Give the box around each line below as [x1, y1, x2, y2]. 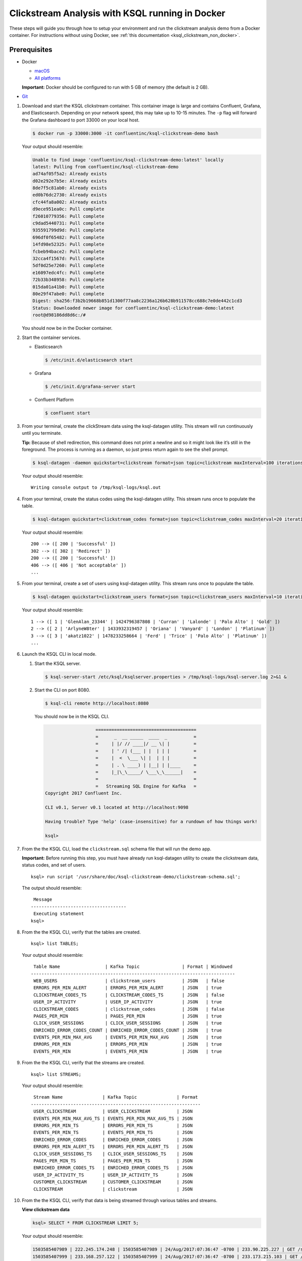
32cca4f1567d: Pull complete [32, 256, 105, 261]
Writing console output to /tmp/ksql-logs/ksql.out [31, 485, 161, 490]
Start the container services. [22, 334, 81, 340]
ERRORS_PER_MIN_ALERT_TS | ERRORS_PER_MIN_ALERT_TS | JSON [33, 1144, 193, 1150]
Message [33, 897, 52, 902]
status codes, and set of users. [22, 862, 87, 868]
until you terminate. [22, 430, 62, 436]
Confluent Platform [34, 396, 74, 403]
